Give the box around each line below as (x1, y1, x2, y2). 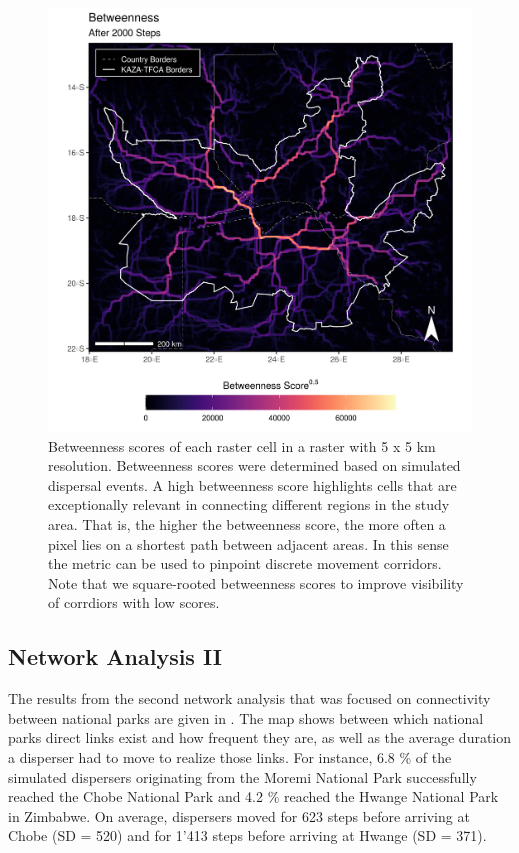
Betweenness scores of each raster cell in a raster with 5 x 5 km (48, 435, 436, 456)
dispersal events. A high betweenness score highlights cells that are (48, 474, 457, 495)
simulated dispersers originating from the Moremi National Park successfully (8, 766, 477, 787)
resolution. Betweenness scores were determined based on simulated (48, 455, 461, 476)
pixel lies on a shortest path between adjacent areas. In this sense (48, 533, 449, 554)
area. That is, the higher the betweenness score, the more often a (48, 513, 446, 534)
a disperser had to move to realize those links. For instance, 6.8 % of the (8, 746, 452, 767)
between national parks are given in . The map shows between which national (8, 707, 484, 728)
